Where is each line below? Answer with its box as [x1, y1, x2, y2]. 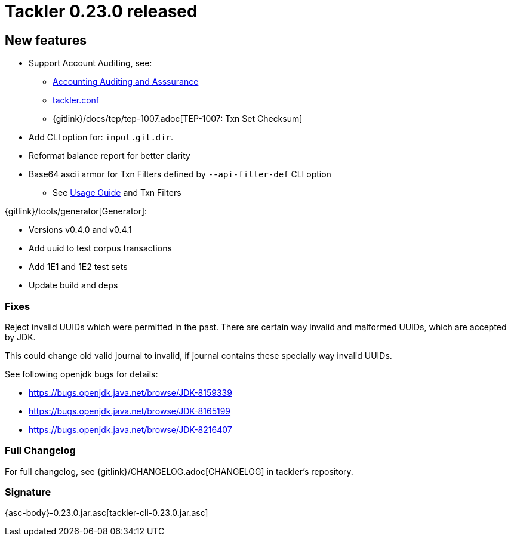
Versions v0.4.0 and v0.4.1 [29, 225, 132, 235]
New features [5, 32, 87, 48]
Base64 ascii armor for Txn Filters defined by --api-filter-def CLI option [29, 169, 331, 180]
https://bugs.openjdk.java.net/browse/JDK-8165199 [29, 405, 231, 416]
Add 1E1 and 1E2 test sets [29, 262, 128, 272]
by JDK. [5, 331, 36, 342]
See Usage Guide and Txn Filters [53, 187, 181, 198]
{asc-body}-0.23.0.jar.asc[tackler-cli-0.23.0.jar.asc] [5, 508, 208, 518]
